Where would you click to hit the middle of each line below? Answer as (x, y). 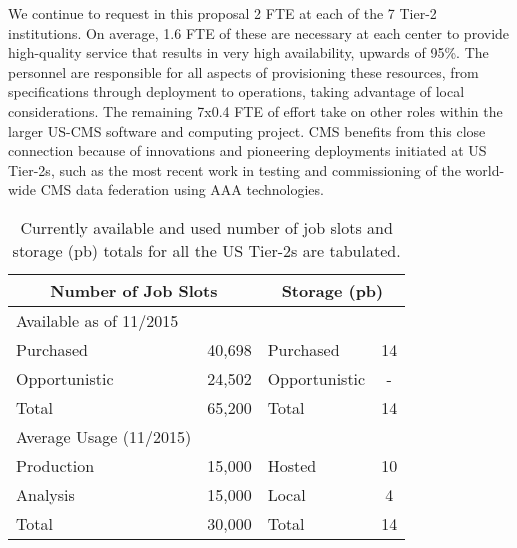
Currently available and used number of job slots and (206, 227)
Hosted (292, 465)
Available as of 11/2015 (97, 320)
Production (55, 465)
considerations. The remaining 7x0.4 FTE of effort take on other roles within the (255, 110)
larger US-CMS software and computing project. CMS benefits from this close (247, 130)
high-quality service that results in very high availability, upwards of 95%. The (248, 52)
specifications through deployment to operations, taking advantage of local (236, 91)
